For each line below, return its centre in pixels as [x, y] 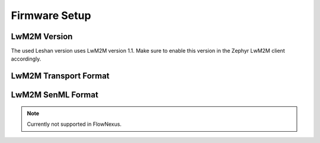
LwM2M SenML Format [55, 95]
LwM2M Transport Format [60, 76]
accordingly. [26, 59]
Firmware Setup [51, 15]
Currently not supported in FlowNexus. [74, 124]
